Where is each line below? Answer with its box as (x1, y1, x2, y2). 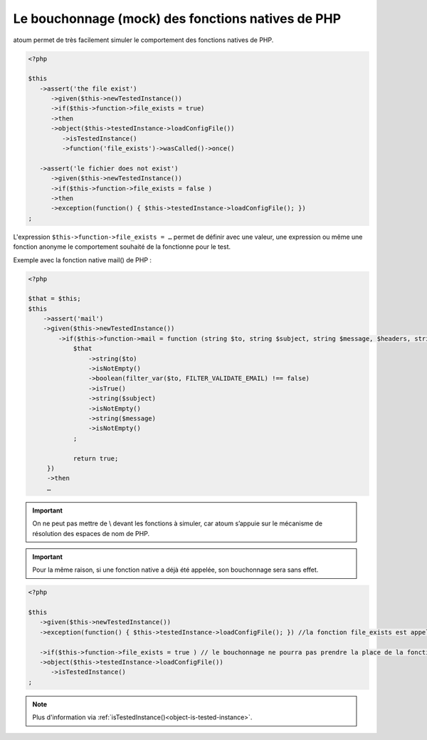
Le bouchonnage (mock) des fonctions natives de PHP (13, 11, 342, 26)
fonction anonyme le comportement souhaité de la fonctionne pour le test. (13, 242, 231, 251)
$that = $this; (28, 294, 81, 303)
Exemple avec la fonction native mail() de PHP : (13, 255, 152, 264)
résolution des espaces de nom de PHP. (32, 529, 149, 538)
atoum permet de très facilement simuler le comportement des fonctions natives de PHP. (13, 36, 274, 44)
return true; (73, 454, 119, 463)
